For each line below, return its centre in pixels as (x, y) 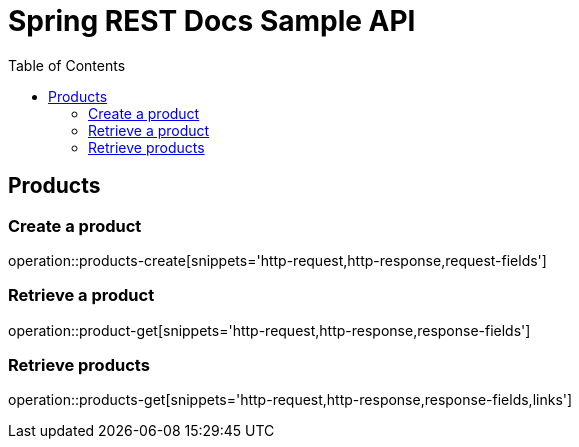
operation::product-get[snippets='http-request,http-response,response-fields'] (269, 330)
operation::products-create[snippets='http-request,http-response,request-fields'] (277, 260)
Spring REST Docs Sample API (212, 21)
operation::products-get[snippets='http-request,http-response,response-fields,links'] (290, 400)
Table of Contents (67, 65)
